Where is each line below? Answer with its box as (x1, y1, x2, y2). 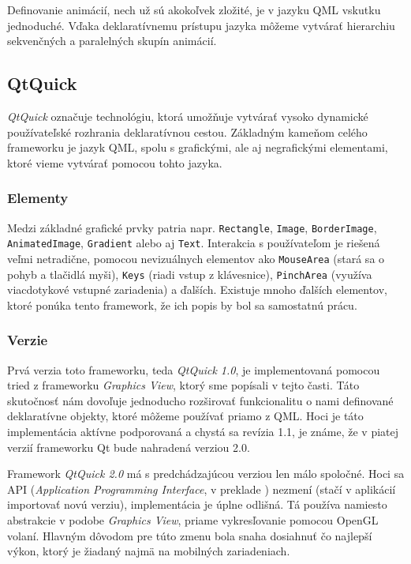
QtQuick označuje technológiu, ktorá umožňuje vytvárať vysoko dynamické (7, 107, 368, 124)
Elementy (7, 188, 69, 208)
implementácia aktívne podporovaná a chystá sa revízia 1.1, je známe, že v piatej (7, 423, 399, 439)
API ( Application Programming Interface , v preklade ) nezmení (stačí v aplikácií (7, 480, 396, 497)
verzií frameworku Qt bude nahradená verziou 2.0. (7, 438, 250, 455)
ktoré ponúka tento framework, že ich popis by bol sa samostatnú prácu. (7, 296, 357, 313)
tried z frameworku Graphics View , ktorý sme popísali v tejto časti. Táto (7, 377, 360, 393)
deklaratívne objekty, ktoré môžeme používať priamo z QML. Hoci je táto (7, 408, 364, 424)
